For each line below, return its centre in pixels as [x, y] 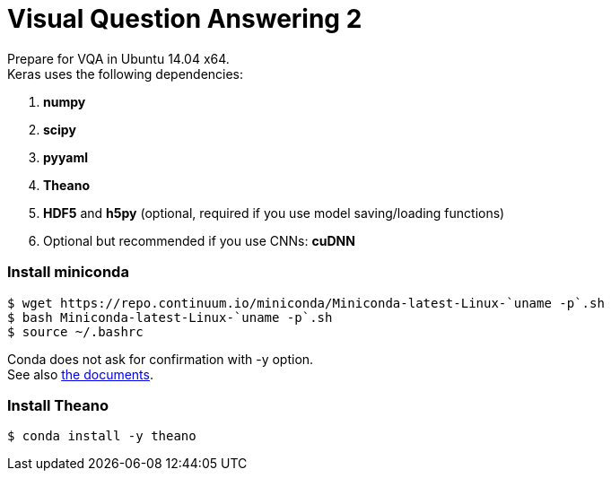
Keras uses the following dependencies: [126, 74]
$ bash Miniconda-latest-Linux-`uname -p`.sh [170, 317]
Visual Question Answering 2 [185, 19]
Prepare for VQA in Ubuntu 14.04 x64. [118, 58]
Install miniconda [68, 272]
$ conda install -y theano [102, 436]
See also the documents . [80, 374]
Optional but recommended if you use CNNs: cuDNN [199, 240]
